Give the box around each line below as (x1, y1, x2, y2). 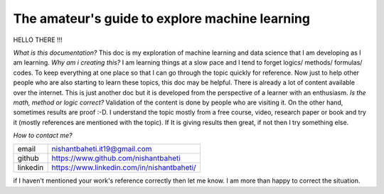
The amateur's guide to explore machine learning (13, 11, 311, 26)
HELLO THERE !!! (13, 36, 63, 44)
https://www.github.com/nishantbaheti (51, 153, 181, 163)
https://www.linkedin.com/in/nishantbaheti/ (51, 163, 197, 173)
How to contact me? (13, 131, 73, 140)
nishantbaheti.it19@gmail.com (51, 144, 152, 154)
